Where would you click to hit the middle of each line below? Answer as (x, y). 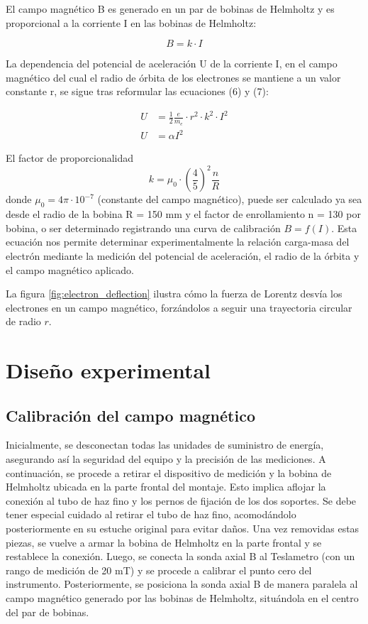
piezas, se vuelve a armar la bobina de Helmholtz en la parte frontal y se (164, 542)
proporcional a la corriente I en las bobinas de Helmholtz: (131, 22)
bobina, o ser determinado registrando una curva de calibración (143, 228)
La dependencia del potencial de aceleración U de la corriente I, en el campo (172, 64)
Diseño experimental (108, 370)
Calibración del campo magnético (131, 415)
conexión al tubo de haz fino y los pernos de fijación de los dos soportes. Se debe (181, 500)
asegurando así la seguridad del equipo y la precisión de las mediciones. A (166, 459)
